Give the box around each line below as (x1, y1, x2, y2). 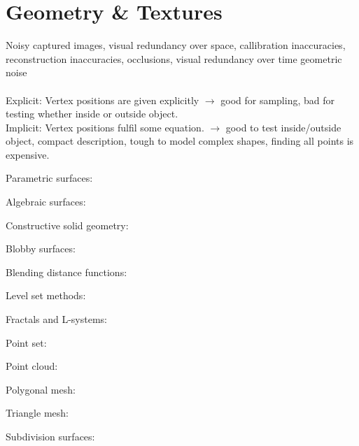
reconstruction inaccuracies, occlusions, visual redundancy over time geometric (6, 51, 342, 66)
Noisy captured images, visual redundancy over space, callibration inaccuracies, (6, 38, 346, 52)
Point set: (6, 335, 47, 350)
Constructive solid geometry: (6, 217, 129, 232)
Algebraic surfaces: (6, 194, 86, 209)
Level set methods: (6, 288, 86, 303)
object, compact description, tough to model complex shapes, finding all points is (6, 134, 354, 148)
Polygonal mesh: (6, 382, 76, 396)
